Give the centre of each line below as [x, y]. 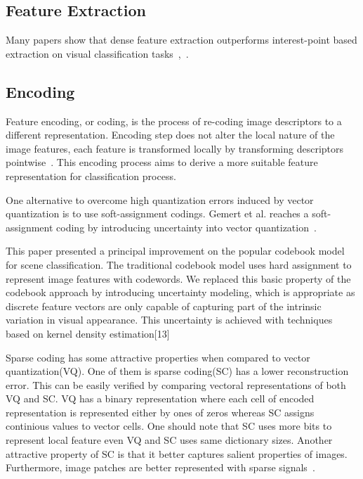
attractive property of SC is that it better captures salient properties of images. [177, 453]
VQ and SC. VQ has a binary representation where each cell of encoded [160, 398]
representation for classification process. [91, 175]
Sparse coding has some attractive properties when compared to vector [158, 357]
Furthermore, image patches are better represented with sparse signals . [160, 467]
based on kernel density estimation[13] [88, 333]
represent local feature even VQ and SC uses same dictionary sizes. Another [169, 440]
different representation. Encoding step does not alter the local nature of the [170, 135]
